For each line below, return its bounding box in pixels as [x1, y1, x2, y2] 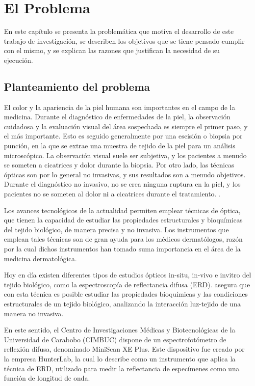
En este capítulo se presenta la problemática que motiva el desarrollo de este [4, 26, 234, 36]
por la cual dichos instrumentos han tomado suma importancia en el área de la [4, 244, 241, 254]
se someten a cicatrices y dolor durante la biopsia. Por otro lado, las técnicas [4, 160, 234, 170]
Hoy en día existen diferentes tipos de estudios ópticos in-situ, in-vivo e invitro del [4, 270, 251, 280]
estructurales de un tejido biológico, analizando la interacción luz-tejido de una [4, 298, 241, 308]
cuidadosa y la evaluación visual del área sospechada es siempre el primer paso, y [4, 121, 248, 131]
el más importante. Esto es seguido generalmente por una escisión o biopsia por [4, 131, 243, 141]
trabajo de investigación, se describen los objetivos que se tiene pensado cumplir [4, 35, 245, 46]
